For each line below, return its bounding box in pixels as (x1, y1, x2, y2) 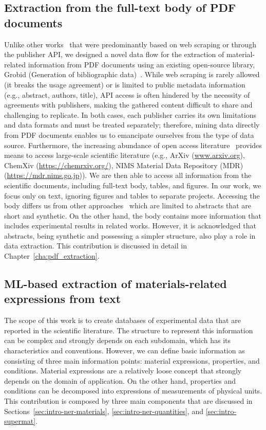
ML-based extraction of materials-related (4, 276, 227, 292)
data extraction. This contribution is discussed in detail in (4, 240, 187, 251)
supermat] (4, 416, 36, 426)
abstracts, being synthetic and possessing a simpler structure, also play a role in (4, 230, 256, 241)
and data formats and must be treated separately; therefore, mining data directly (4, 119, 260, 130)
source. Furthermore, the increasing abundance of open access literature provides (4, 139, 262, 150)
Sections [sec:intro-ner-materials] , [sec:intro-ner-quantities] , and (4, 405, 203, 416)
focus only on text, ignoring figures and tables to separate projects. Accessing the (4, 190, 260, 201)
